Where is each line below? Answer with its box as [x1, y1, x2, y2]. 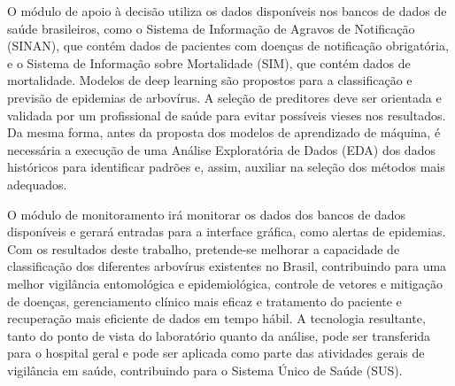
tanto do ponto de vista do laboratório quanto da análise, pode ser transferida [7, 326, 431, 344]
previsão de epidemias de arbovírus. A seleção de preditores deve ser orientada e [7, 88, 442, 106]
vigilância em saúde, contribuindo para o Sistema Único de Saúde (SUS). [7, 360, 403, 379]
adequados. [7, 174, 67, 193]
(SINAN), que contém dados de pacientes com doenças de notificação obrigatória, [7, 36, 449, 55]
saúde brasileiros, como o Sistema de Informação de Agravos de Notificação [7, 19, 415, 37]
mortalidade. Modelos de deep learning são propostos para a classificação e [7, 71, 413, 89]
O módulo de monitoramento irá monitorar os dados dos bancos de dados [7, 205, 406, 223]
